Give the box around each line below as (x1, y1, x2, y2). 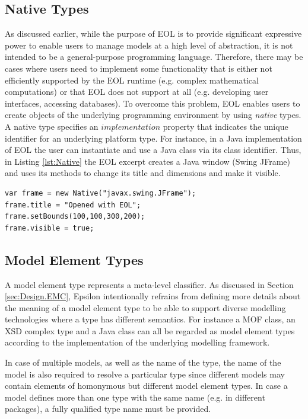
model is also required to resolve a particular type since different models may (5, 367, 285, 380)
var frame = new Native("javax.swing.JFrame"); (5, 188, 196, 197)
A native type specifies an (5, 120, 99, 132)
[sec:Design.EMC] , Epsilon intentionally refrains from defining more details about (5, 290, 301, 302)
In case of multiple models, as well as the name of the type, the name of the (5, 356, 281, 369)
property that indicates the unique (163, 120, 288, 132)
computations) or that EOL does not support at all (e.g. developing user (5, 85, 269, 98)
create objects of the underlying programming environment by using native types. (5, 108, 301, 121)
